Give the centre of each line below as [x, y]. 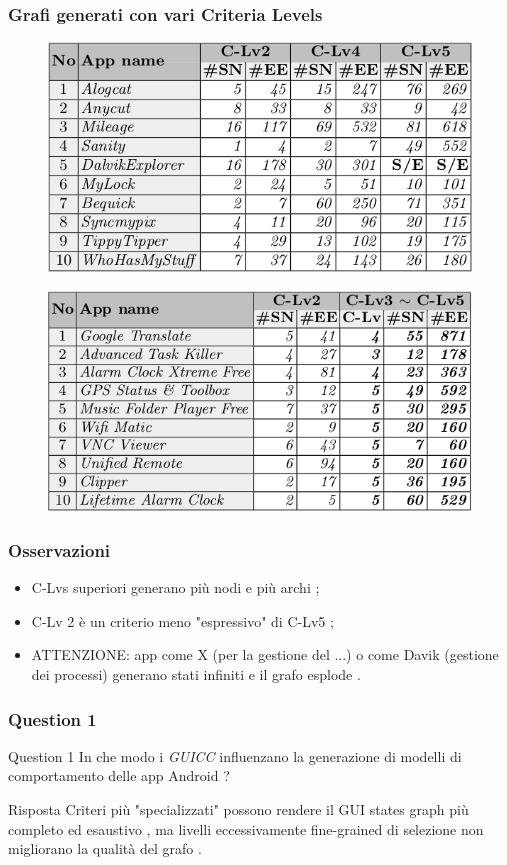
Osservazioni [59, 549]
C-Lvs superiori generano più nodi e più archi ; [175, 587]
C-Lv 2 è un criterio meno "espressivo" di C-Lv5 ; [182, 620]
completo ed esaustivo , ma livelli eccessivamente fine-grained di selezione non [246, 828]
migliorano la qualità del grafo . [105, 848]
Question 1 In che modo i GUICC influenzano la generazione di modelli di [235, 755]
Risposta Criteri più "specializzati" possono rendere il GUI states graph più [238, 809]
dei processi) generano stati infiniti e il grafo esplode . [196, 674]
